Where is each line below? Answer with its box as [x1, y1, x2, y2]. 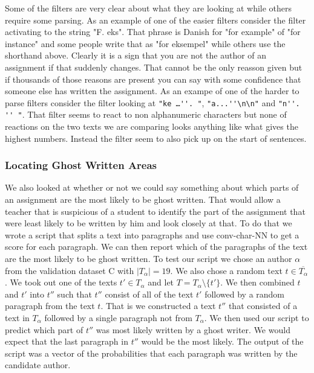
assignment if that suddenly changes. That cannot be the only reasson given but [5, 60, 303, 73]
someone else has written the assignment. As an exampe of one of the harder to [5, 84, 299, 97]
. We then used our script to [204, 311, 309, 324]
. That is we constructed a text [100, 299, 216, 312]
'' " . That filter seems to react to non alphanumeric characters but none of [5, 108, 287, 121]
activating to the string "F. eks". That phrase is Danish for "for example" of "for [5, 25, 301, 38]
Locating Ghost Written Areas [5, 158, 157, 173]
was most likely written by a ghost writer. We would [96, 323, 290, 336]
